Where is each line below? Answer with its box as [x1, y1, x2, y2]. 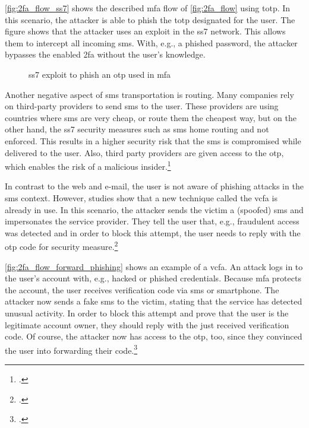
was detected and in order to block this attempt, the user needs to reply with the [5, 226, 301, 239]
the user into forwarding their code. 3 [5, 342, 138, 356]
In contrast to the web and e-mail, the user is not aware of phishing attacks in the [5, 180, 304, 192]
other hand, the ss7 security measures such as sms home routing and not [5, 123, 269, 135]
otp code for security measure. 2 [5, 239, 118, 252]
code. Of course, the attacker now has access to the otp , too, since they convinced [5, 330, 302, 343]
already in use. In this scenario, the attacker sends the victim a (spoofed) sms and [5, 203, 304, 215]
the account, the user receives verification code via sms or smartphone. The [5, 283, 279, 296]
